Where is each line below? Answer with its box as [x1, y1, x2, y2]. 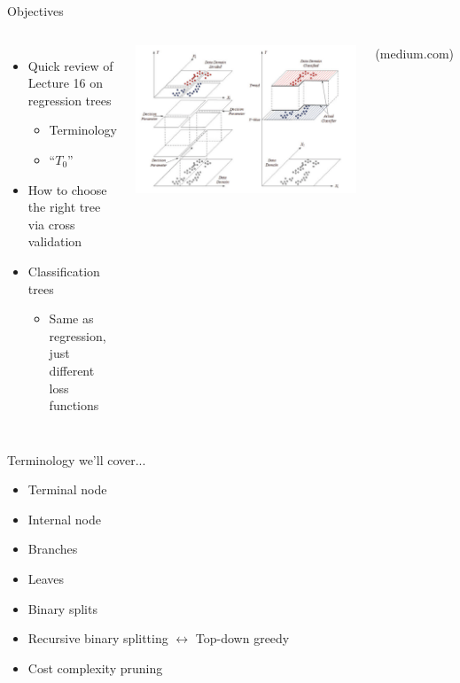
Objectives [7, 2, 64, 19]
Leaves [27, 570, 65, 588]
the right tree [27, 198, 101, 216]
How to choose [27, 180, 107, 198]
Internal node [27, 509, 101, 528]
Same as [49, 309, 94, 328]
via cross [27, 214, 75, 233]
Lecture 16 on [27, 74, 104, 92]
